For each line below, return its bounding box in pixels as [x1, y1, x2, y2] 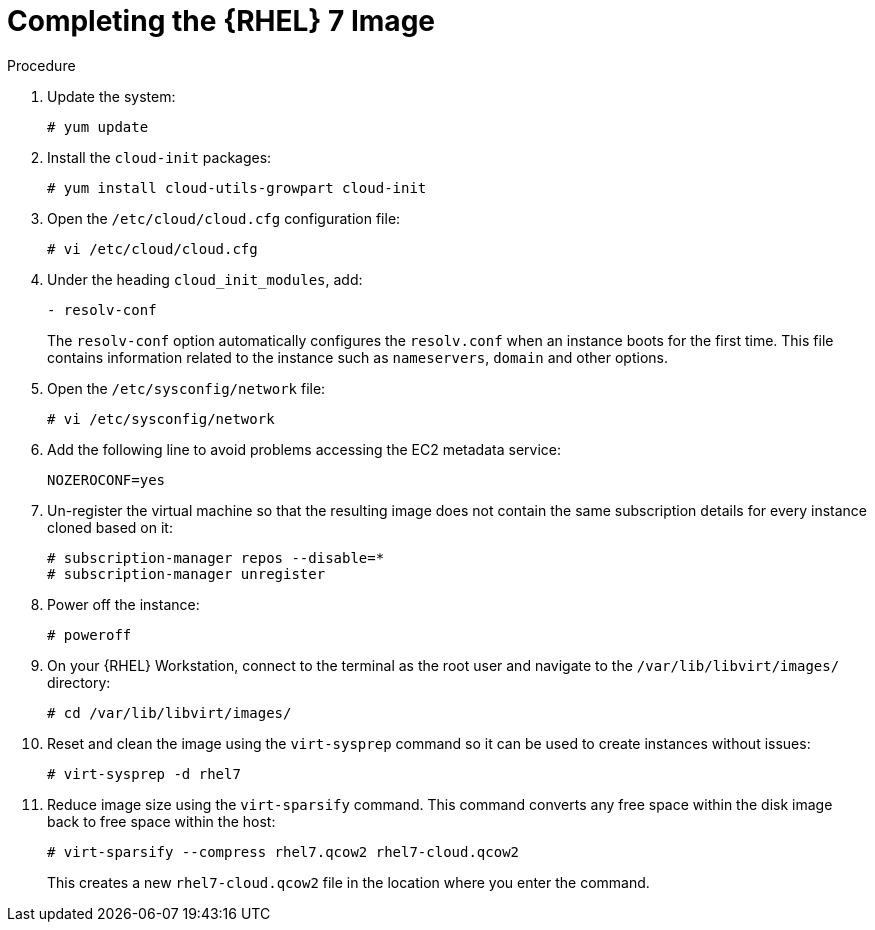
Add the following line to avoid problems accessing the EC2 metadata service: [47, 440, 561, 458]
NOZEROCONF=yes [47, 471, 166, 488]
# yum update [47, 118, 149, 135]
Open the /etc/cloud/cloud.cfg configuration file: [47, 209, 401, 227]
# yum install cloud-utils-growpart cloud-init [47, 179, 427, 196]
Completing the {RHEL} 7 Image [7, 4, 435, 38]
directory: [47, 673, 111, 691]
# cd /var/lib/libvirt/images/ [47, 704, 292, 721]
